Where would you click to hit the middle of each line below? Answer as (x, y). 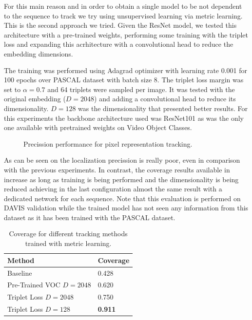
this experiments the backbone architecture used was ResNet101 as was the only (124, 118)
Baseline (20, 273)
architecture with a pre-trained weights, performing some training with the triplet (126, 34)
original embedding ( (35, 99)
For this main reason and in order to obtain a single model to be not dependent (123, 6)
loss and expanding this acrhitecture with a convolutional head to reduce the (119, 44)
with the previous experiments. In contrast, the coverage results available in (117, 169)
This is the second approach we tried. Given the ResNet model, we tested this (120, 25)
